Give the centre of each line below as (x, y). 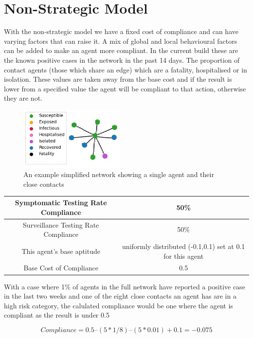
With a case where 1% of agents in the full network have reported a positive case (125, 286)
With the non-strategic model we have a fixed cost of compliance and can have (121, 31)
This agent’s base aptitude (61, 251)
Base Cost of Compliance (61, 268)
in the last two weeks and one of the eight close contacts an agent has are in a (120, 296)
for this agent (184, 256)
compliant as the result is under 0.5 (57, 315)
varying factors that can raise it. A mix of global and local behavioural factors (121, 41)
